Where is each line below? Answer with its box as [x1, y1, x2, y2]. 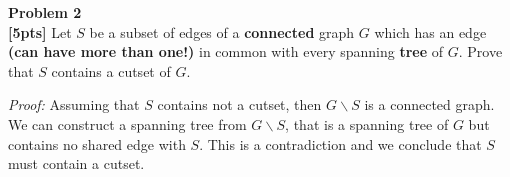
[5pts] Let [8, 21, 72, 42]
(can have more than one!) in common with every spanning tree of [8, 41, 444, 62]
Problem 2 [8, 2, 82, 22]
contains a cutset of [51, 60, 171, 81]
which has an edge [374, 21, 487, 42]
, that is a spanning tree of [285, 113, 449, 134]
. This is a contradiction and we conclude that [199, 133, 482, 154]
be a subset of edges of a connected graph [89, 21, 355, 42]
